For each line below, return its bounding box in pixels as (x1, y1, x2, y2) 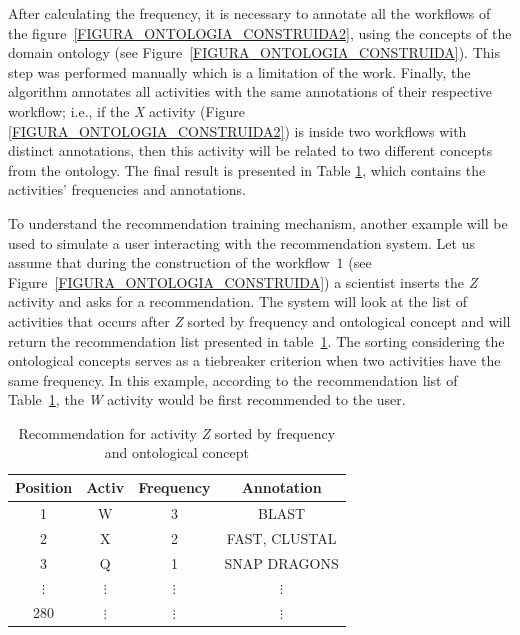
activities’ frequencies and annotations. (8, 179, 246, 200)
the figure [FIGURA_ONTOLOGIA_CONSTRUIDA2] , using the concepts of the (8, 22, 512, 43)
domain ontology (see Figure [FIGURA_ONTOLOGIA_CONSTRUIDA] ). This (8, 42, 500, 63)
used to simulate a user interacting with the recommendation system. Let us (8, 232, 475, 253)
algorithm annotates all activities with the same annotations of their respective (8, 81, 492, 102)
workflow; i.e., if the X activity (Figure (8, 100, 246, 121)
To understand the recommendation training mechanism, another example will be (8, 212, 508, 233)
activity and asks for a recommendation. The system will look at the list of (8, 291, 467, 312)
